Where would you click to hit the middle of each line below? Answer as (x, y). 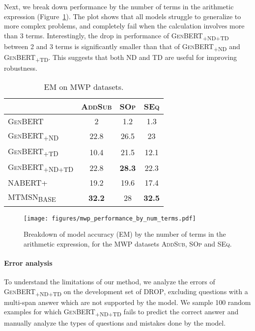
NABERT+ (28, 183)
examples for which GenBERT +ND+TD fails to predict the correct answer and (121, 312)
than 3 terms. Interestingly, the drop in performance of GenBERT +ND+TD (116, 36)
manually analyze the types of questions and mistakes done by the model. (115, 322)
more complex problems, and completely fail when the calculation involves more (124, 26)
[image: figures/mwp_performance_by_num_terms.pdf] (110, 218)
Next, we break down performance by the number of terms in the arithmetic (119, 6)
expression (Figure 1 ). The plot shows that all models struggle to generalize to (123, 16)
